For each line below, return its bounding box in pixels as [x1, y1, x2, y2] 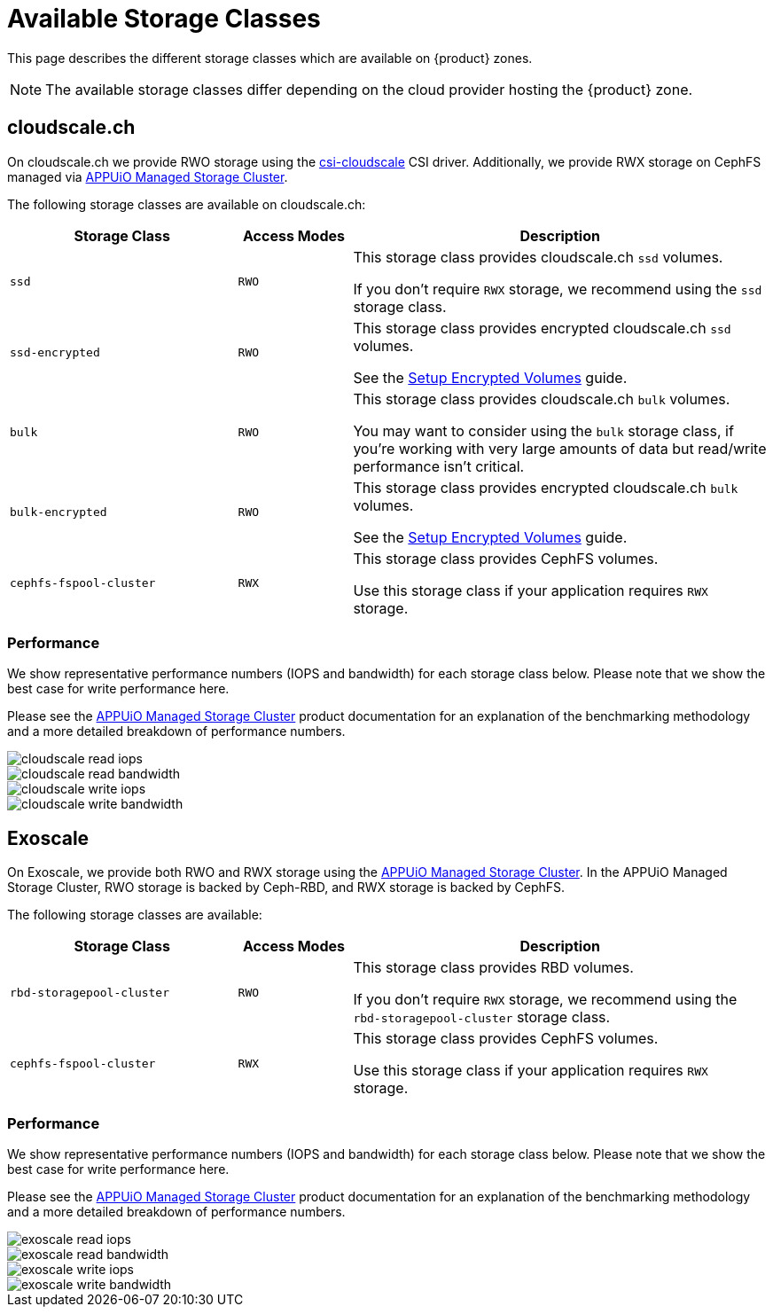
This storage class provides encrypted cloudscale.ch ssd [353, 318, 731, 337]
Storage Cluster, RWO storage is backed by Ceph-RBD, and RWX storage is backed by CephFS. [7, 880, 566, 896]
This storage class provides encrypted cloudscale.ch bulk [353, 478, 738, 497]
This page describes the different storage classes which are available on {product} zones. [7, 50, 533, 66]
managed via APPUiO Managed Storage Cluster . [7, 168, 288, 184]
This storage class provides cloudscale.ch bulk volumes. [353, 389, 730, 408]
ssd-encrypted [10, 346, 100, 360]
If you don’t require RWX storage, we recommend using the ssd [353, 279, 762, 298]
